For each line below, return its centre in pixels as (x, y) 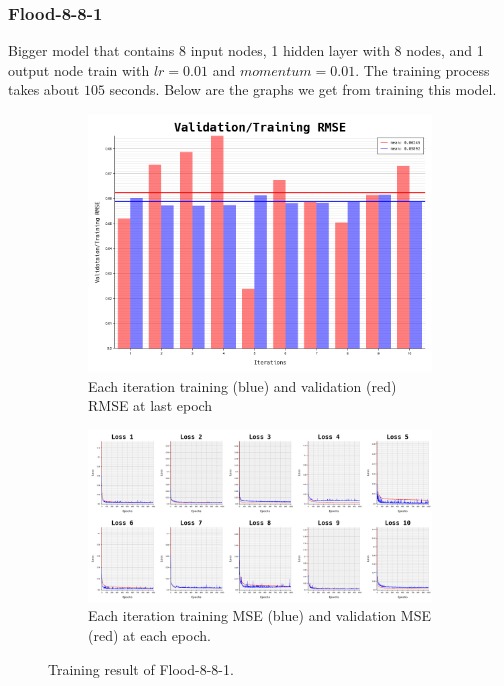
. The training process (422, 69)
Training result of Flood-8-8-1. (141, 668)
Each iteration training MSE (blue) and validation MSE (259, 615)
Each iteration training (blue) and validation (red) (242, 385)
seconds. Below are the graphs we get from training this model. (303, 89)
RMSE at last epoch (150, 405)
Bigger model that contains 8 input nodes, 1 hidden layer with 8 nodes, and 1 (246, 50)
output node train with (79, 69)
